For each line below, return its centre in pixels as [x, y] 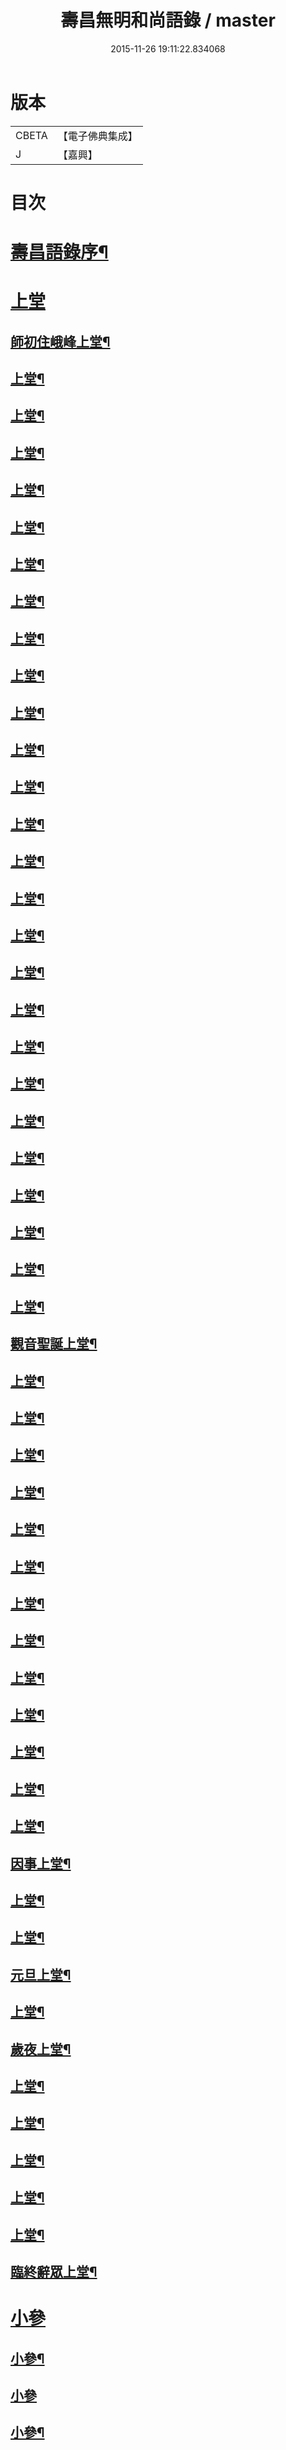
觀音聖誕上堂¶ [54, 1344]
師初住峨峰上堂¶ [60, 341]
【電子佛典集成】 [97, 136]
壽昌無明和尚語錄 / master [168, 20]
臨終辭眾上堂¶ [54, 2271]
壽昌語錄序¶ [59, 252]
